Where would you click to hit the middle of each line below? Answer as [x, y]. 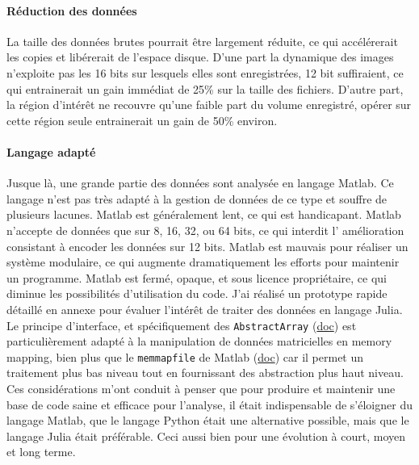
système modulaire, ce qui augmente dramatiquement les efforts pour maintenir [203, 262]
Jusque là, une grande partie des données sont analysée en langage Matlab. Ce [200, 183]
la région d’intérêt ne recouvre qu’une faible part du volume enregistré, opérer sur [209, 105]
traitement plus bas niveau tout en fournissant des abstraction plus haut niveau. [205, 373]
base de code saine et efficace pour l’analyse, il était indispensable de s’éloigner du [209, 404]
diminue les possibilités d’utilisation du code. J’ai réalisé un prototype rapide [197, 293]
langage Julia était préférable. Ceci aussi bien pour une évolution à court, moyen [206, 436]
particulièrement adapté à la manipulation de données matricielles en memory [199, 341]
